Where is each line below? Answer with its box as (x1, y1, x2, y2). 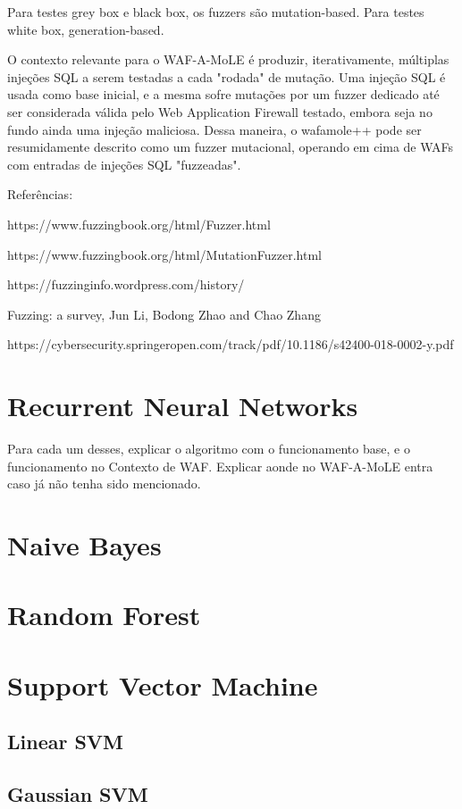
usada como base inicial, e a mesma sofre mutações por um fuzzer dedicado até (7, 85, 440, 104)
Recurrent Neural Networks (7, 388, 358, 424)
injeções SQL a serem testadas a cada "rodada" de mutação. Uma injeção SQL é (7, 67, 446, 86)
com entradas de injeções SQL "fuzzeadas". (7, 154, 241, 173)
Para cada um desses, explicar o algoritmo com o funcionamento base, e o (7, 439, 410, 458)
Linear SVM (7, 728, 124, 755)
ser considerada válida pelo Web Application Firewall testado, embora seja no (7, 102, 433, 121)
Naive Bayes (7, 527, 162, 563)
